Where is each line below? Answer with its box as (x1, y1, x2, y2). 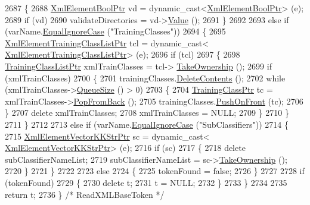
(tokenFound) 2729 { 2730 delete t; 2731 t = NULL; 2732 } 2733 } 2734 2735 (5, 176, 287, 188)
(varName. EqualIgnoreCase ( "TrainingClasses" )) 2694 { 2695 (5, 25, 226, 37)
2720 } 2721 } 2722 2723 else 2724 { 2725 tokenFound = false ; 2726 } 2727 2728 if (5, 165, 305, 177)
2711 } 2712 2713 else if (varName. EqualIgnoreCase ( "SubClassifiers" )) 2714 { (5, 118, 289, 130)
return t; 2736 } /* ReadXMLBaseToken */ (5, 188, 165, 200)
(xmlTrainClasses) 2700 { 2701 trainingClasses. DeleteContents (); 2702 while (5, 71, 286, 84)
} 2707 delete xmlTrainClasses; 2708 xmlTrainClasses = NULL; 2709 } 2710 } (5, 106, 289, 119)
